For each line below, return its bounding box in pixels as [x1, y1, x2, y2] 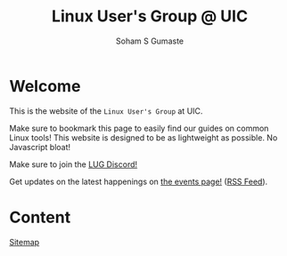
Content [9, 207, 71, 228]
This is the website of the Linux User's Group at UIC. [9, 105, 203, 116]
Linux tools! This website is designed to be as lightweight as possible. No [9, 132, 278, 143]
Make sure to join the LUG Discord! [9, 158, 138, 170]
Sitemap [9, 236, 40, 247]
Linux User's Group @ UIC [52, 6, 248, 27]
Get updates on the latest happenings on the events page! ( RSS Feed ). [9, 176, 268, 187]
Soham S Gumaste [115, 36, 184, 46]
